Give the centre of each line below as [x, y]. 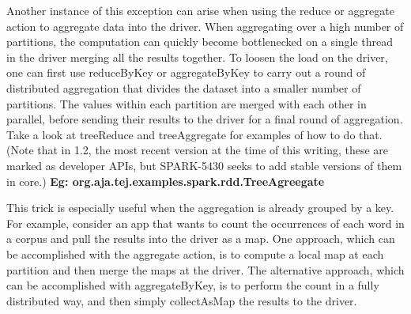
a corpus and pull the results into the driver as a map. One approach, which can [201, 238]
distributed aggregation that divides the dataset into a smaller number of [184, 87]
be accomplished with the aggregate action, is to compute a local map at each [195, 253]
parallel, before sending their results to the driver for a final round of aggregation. [205, 119]
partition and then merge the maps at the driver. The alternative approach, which [205, 269]
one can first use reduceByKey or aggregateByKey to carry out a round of [186, 72]
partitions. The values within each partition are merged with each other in [187, 103]
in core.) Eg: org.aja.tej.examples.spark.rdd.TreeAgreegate [166, 181]
